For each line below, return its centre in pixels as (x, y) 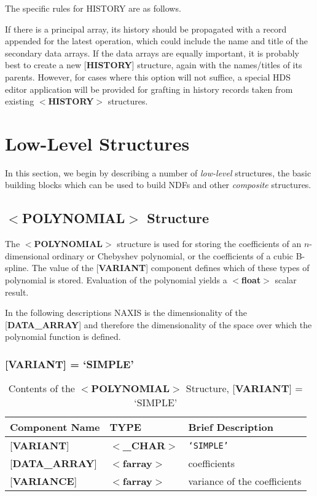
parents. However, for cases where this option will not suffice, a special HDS (148, 77)
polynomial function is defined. (63, 337)
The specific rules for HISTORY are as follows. (93, 8)
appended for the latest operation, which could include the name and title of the (156, 41)
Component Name (55, 427)
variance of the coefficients (245, 481)
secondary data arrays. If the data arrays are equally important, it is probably (152, 53)
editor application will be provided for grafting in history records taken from (149, 89)
